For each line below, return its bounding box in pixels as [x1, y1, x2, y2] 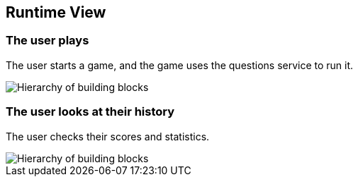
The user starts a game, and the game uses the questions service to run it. [6, 59, 354, 71]
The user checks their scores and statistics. [6, 130, 210, 142]
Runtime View [6, 4, 106, 21]
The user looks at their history [6, 104, 175, 119]
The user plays [6, 33, 89, 48]
